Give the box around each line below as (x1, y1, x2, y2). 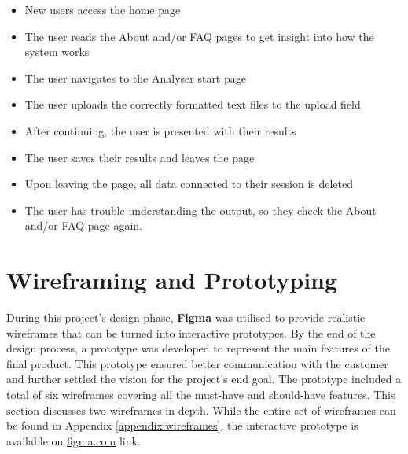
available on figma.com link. (6, 432, 141, 448)
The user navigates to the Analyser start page (24, 69, 246, 86)
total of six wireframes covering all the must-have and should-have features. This (6, 386, 395, 403)
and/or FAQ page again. (24, 217, 142, 234)
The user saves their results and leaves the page (24, 149, 255, 165)
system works (24, 43, 90, 60)
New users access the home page (24, 2, 181, 17)
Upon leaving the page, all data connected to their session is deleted (24, 175, 354, 192)
